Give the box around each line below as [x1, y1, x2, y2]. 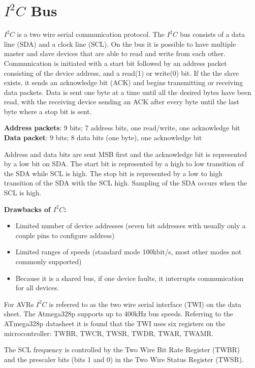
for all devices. [15, 282, 59, 293]
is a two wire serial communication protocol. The [17, 29, 165, 39]
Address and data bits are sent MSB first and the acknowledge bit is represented [4, 149, 247, 159]
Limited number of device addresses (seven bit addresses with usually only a [15, 220, 246, 231]
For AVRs [4, 299, 34, 309]
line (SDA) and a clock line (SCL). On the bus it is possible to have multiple [4, 38, 236, 49]
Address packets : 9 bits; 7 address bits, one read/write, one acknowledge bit [4, 123, 240, 133]
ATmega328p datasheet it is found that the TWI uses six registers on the [4, 318, 225, 328]
